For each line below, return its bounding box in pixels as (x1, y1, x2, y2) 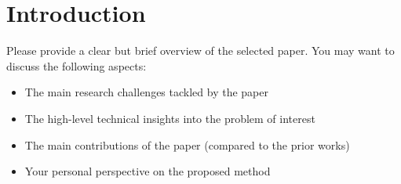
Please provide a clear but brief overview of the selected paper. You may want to (6, 42, 395, 59)
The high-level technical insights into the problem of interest (24, 110, 315, 126)
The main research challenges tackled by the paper (24, 84, 268, 100)
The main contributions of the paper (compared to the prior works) (24, 136, 350, 153)
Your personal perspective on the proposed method (24, 163, 271, 179)
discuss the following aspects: (6, 57, 147, 74)
